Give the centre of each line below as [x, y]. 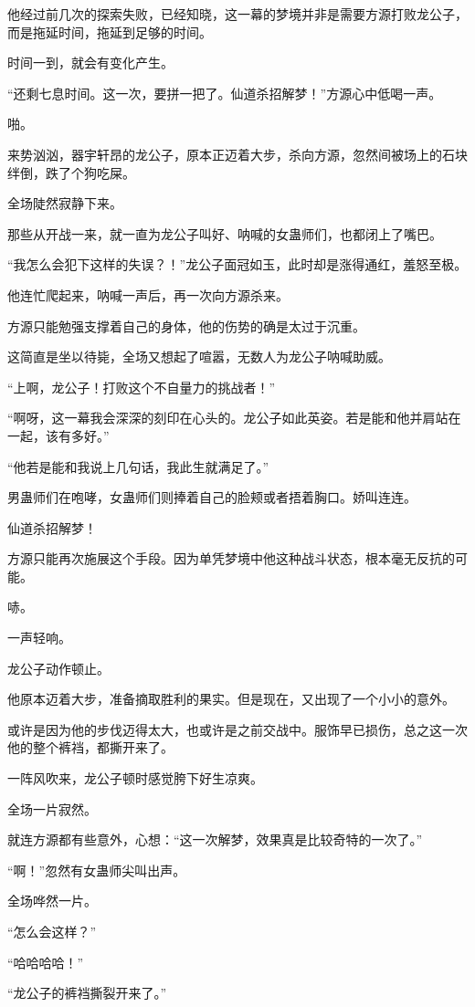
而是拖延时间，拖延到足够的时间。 [110, 31]
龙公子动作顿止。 [58, 668]
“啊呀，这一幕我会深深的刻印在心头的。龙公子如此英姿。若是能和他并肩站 [228, 418]
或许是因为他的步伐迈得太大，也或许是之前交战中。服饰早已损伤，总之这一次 [237, 729]
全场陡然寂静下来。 [65, 203]
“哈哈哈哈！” [46, 962]
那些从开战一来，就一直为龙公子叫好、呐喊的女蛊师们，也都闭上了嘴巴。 [225, 233]
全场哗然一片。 [52, 901]
